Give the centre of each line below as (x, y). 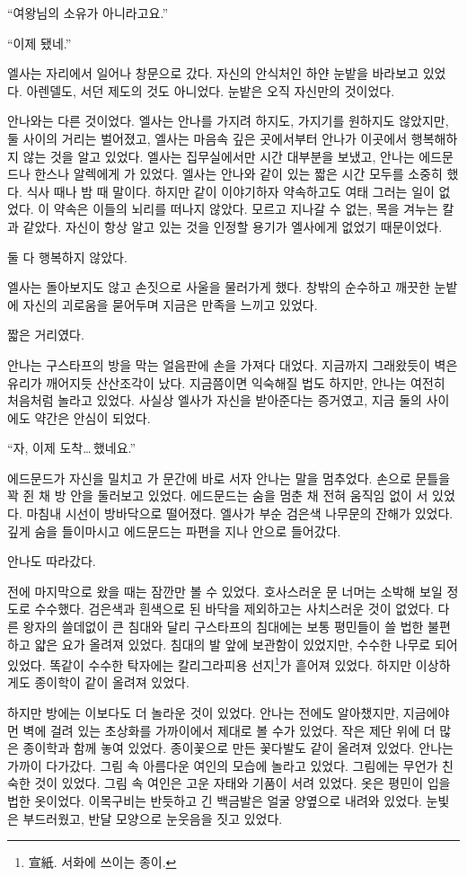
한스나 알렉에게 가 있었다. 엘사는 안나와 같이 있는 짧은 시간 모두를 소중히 (238, 174)
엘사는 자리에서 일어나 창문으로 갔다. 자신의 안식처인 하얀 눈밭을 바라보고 (213, 73)
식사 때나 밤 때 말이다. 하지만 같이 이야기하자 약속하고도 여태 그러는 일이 (230, 191)
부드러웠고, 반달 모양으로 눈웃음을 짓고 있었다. (153, 818)
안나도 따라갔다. (52, 561)
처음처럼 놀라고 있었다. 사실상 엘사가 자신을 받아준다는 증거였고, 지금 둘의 (215, 400)
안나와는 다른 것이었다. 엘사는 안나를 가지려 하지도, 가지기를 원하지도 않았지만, (228, 121)
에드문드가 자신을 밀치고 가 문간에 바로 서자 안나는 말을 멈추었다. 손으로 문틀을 (229, 478)
